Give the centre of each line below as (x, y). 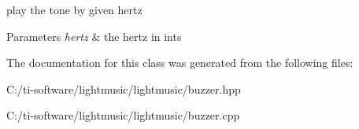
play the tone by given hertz (74, 9)
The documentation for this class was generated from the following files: (180, 63)
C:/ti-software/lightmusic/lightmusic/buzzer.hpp (124, 88)
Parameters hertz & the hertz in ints (94, 36)
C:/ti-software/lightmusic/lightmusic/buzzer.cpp (123, 115)
